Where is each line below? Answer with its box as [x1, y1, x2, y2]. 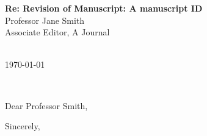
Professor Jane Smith [5, 13, 85, 26]
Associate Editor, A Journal [5, 26, 110, 38]
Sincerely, [5, 120, 40, 132]
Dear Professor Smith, [5, 99, 88, 112]
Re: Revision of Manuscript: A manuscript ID [5, 2, 203, 14]
